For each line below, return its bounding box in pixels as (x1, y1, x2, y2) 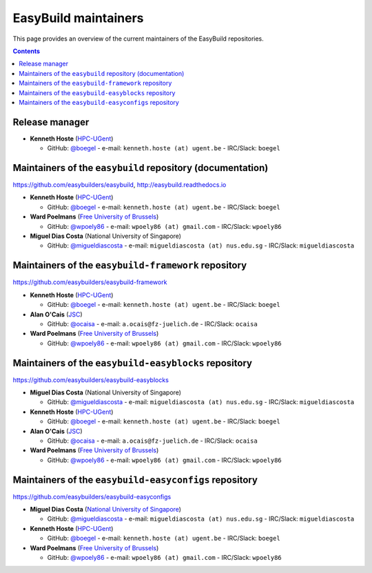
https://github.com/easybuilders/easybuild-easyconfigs (12, 492, 172, 501)
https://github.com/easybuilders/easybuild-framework (12, 278, 167, 286)
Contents (12, 47, 41, 55)
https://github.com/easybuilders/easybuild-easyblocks (12, 376, 169, 384)
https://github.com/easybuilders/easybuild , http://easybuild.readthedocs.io (12, 181, 227, 189)
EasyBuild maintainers (12, 10, 144, 26)
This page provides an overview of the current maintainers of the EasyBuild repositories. (12, 34, 265, 43)
